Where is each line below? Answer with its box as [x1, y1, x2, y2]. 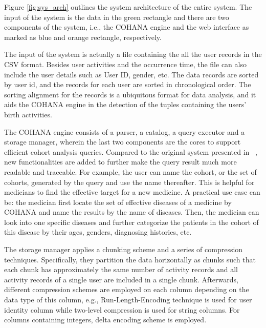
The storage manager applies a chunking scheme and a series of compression [4, 244, 243, 255]
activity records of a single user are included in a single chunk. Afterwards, [4, 274, 238, 284]
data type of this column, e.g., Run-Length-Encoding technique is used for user [4, 294, 252, 305]
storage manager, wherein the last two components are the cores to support [4, 136, 241, 147]
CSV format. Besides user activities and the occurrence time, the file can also [4, 58, 247, 69]
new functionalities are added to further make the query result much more [4, 156, 237, 167]
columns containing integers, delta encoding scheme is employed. [4, 314, 207, 325]
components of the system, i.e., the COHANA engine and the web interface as [4, 22, 249, 32]
